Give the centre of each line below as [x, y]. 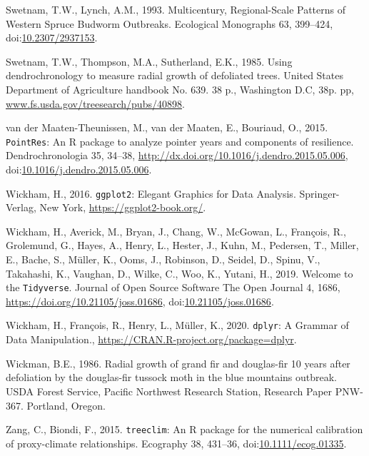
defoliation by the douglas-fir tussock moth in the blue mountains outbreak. [171, 377]
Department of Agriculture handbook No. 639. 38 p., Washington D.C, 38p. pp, [180, 89]
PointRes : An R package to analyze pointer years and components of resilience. [180, 141]
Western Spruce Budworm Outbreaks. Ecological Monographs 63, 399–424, [170, 23]
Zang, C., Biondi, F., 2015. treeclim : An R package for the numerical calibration [184, 429]
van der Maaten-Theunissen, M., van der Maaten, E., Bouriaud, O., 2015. [167, 127]
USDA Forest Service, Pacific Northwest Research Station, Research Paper [169, 391]
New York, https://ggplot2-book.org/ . [123, 207]
